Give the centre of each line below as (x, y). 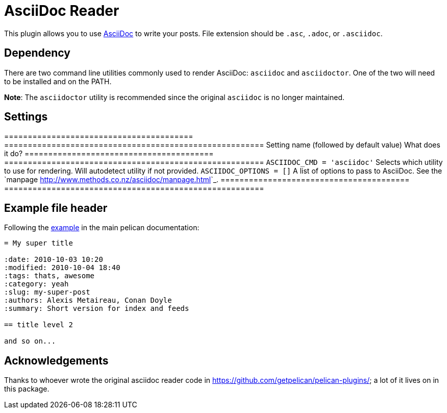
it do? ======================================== (109, 154)
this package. (27, 389)
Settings (26, 117)
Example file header (56, 208)
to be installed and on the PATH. (58, 81)
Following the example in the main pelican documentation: (102, 228)
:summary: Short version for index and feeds (97, 309)
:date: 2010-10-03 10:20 (54, 260)
